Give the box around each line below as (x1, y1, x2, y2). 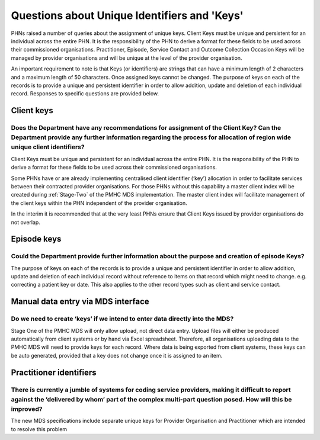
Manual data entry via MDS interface (11, 297, 149, 307)
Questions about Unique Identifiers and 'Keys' (11, 9, 244, 22)
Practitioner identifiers (11, 367, 97, 377)
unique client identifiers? (11, 143, 85, 151)
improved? (11, 404, 43, 413)
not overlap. (11, 219, 41, 226)
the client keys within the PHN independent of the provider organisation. (11, 199, 188, 207)
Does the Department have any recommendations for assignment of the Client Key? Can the (11, 124, 281, 132)
